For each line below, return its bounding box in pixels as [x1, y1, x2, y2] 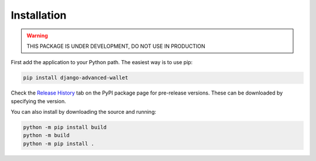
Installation [11, 9, 67, 22]
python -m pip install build [23, 124, 107, 131]
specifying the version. [11, 97, 67, 104]
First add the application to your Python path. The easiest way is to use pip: [11, 59, 193, 66]
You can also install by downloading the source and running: [11, 108, 156, 116]
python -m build [23, 132, 70, 139]
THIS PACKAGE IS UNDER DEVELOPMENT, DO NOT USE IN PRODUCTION [26, 43, 205, 50]
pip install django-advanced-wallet [23, 75, 129, 81]
